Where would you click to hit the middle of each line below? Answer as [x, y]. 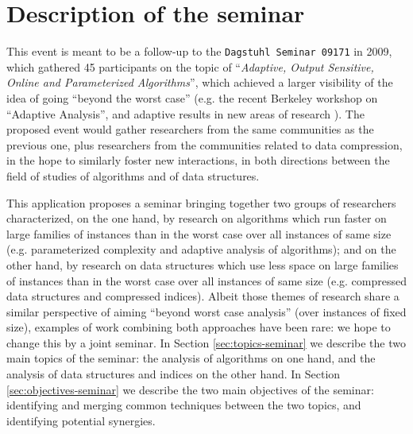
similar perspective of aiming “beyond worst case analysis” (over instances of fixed [206, 311]
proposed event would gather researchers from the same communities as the [190, 129]
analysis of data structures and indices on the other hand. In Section [174, 374]
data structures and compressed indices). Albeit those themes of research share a [203, 296]
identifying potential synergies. [81, 420]
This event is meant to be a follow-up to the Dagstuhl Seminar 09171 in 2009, [199, 51]
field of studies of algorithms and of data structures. [133, 175]
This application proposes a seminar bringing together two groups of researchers [201, 202]
